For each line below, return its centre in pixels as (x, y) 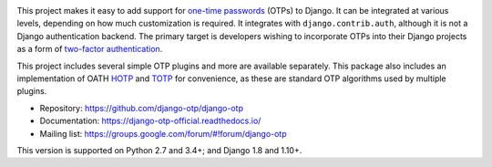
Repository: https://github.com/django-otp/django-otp (142, 108)
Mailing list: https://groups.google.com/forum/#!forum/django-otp (163, 133)
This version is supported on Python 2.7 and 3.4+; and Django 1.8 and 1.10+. (159, 150)
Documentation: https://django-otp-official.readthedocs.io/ (150, 121)
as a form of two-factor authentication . (90, 49)
